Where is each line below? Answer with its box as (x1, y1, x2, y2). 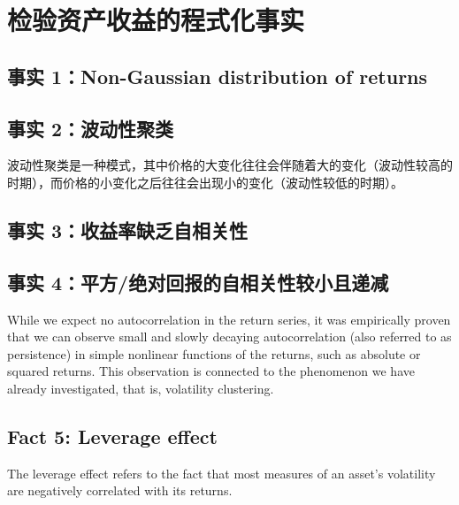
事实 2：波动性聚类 (7, 114, 174, 142)
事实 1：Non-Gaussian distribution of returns (7, 62, 428, 89)
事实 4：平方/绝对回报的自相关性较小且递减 (7, 268, 389, 295)
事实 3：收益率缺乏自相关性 (7, 216, 249, 243)
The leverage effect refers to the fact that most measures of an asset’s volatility (7, 463, 436, 482)
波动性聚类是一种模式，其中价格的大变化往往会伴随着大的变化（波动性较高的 (7, 156, 453, 174)
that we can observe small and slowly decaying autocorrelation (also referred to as (7, 327, 452, 346)
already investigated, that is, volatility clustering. (7, 379, 274, 397)
